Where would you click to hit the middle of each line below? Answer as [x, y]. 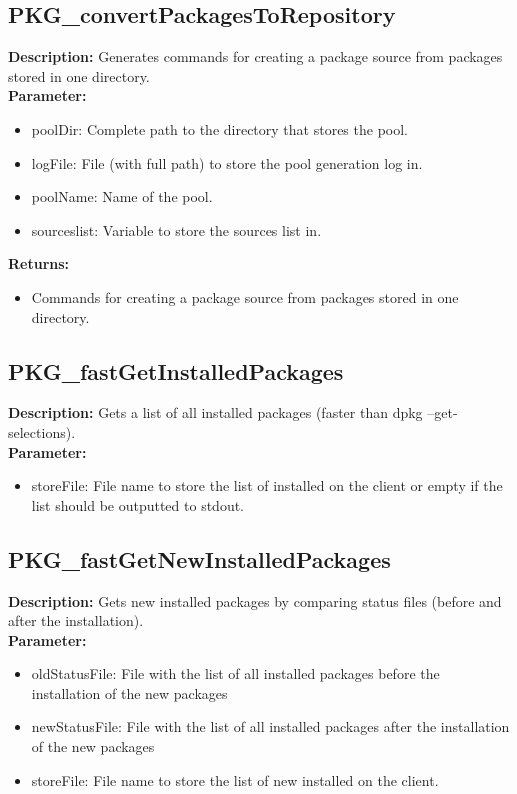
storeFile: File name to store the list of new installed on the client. [235, 779]
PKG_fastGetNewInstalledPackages [199, 558]
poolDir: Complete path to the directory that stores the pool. [219, 128]
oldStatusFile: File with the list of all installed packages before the [235, 673]
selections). [42, 431]
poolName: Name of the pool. [122, 196]
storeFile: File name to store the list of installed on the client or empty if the [267, 485]
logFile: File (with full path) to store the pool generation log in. [227, 162]
